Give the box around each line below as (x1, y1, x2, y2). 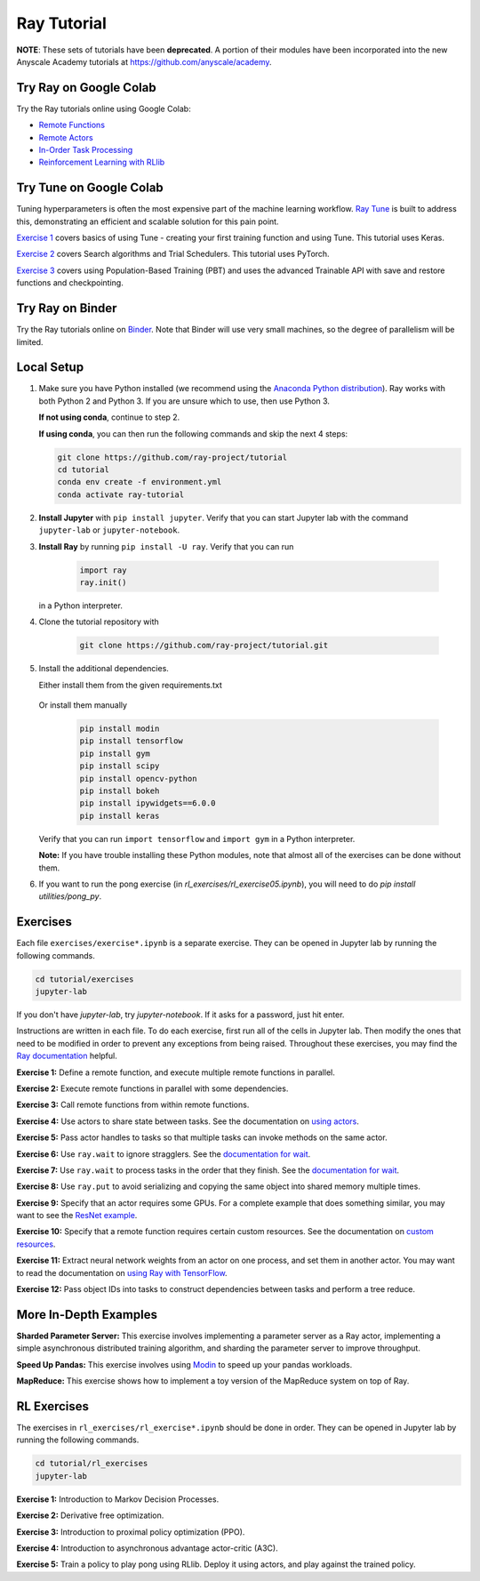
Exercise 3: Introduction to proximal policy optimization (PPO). (16, 1526, 245, 1537)
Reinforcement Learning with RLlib (38, 156, 165, 168)
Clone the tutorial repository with (38, 616, 159, 627)
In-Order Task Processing (38, 145, 133, 156)
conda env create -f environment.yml (57, 477, 222, 487)
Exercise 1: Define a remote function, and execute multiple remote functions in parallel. (16, 1067, 335, 1078)
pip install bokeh (79, 786, 160, 796)
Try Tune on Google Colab (16, 181, 164, 196)
